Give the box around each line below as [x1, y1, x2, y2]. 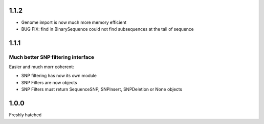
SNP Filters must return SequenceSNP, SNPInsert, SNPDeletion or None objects [21, 87, 182, 92]
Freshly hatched [9, 112, 42, 118]
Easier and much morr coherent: [9, 64, 74, 70]
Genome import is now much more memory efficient [21, 19, 127, 25]
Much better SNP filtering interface [9, 53, 94, 60]
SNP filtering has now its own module [21, 73, 97, 79]
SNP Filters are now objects [21, 79, 78, 85]
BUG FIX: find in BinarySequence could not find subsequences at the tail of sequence [21, 26, 194, 32]
